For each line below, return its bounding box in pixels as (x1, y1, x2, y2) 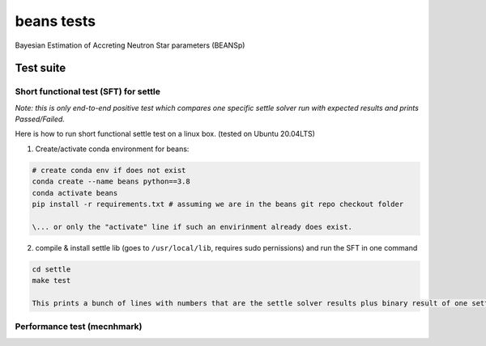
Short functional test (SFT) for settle (15, 86, 161, 97)
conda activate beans (32, 188, 118, 197)
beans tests (15, 12, 96, 30)
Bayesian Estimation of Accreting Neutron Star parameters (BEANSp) (15, 40, 245, 50)
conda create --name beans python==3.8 (32, 177, 190, 186)
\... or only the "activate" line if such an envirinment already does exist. (32, 222, 352, 231)
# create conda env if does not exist (32, 166, 186, 175)
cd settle (32, 264, 71, 274)
